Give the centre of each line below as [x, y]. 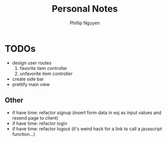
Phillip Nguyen [85, 23]
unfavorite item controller [46, 74]
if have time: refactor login [40, 123]
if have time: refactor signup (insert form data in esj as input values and [87, 113]
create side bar [28, 79]
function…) [24, 134]
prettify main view [31, 84]
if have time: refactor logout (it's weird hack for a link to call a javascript [87, 129]
